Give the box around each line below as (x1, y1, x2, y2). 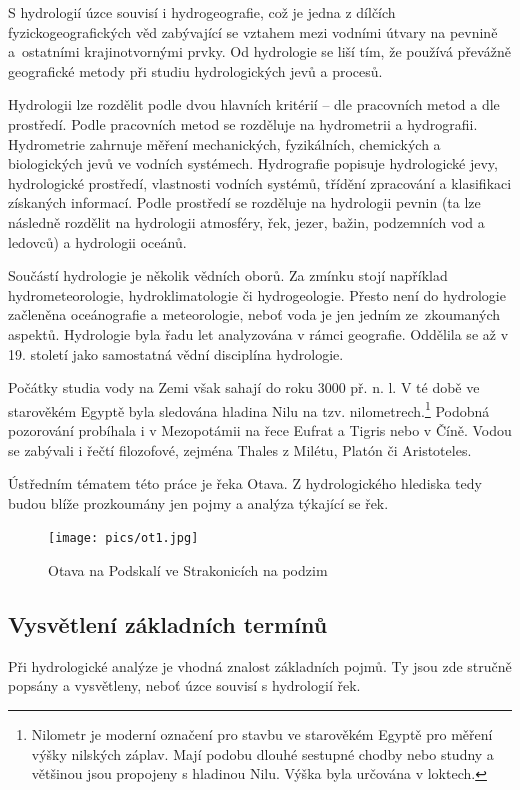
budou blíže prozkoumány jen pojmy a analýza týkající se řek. (8, 492, 389, 513)
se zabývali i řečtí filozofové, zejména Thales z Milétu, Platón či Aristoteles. (8, 439, 472, 460)
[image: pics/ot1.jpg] (48, 531, 199, 546)
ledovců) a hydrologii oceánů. (8, 231, 187, 252)
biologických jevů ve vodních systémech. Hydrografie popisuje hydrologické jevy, (8, 153, 498, 174)
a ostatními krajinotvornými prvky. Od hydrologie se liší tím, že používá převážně (8, 41, 511, 62)
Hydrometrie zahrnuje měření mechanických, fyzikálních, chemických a (8, 133, 441, 154)
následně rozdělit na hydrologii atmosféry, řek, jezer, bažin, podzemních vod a (8, 211, 485, 232)
